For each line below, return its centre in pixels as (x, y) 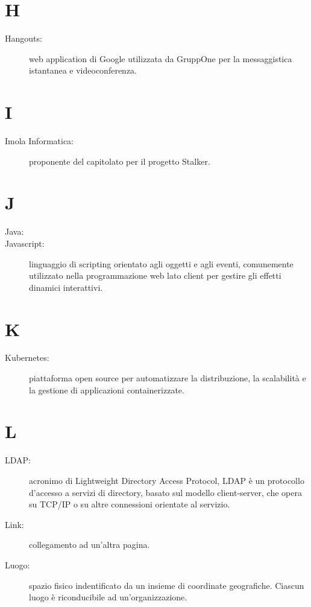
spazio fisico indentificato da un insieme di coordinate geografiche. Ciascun (167, 585)
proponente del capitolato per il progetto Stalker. (120, 161)
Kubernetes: (27, 358)
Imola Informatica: (39, 141)
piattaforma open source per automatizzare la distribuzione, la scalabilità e (168, 378)
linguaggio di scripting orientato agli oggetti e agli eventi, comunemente (161, 263)
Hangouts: (24, 38)
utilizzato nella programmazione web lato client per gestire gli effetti (155, 275)
